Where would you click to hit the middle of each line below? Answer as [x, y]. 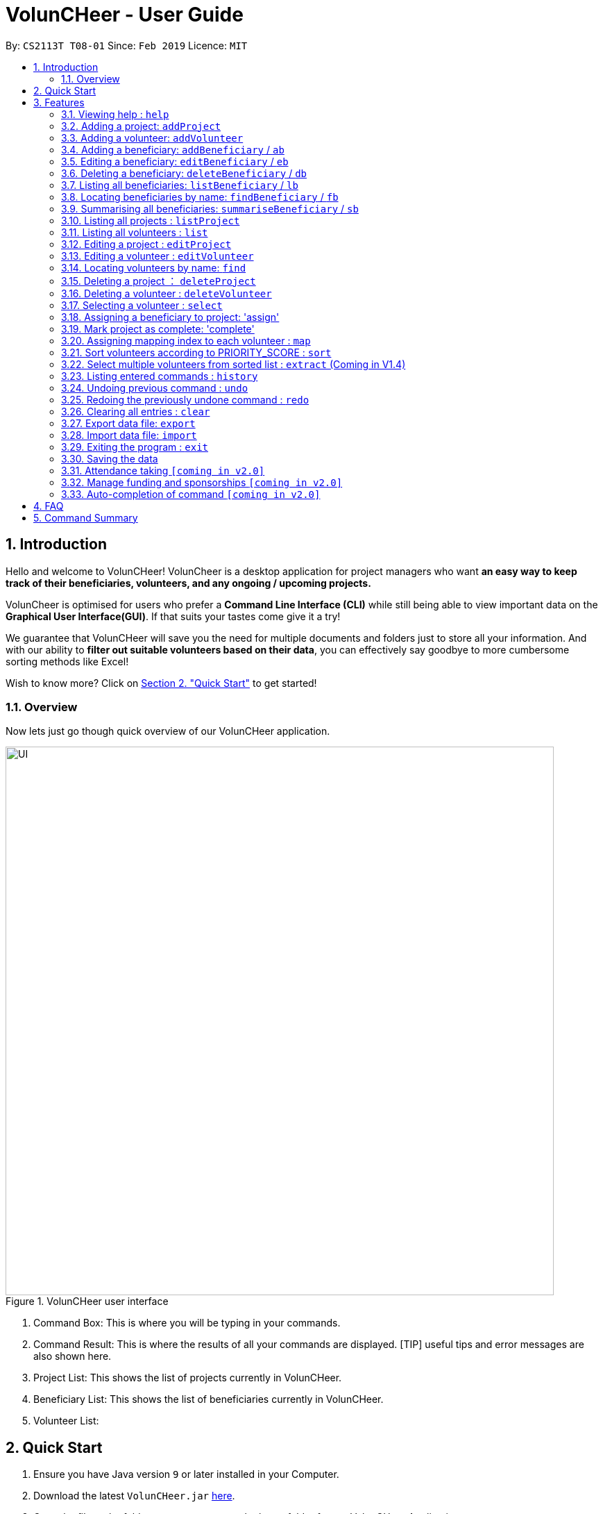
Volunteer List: [66, 1421]
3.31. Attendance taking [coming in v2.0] [163, 470]
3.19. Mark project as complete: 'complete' [158, 328]
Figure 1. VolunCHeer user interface [87, 1301]
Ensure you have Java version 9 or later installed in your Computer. [186, 1474]
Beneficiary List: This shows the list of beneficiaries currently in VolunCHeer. [209, 1399]
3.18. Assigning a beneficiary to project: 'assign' [170, 317]
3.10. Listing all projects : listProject [151, 220]
